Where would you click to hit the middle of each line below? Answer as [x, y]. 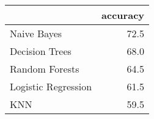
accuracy [123, 15]
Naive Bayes [36, 33]
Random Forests [45, 69]
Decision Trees [41, 51]
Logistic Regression [51, 86]
